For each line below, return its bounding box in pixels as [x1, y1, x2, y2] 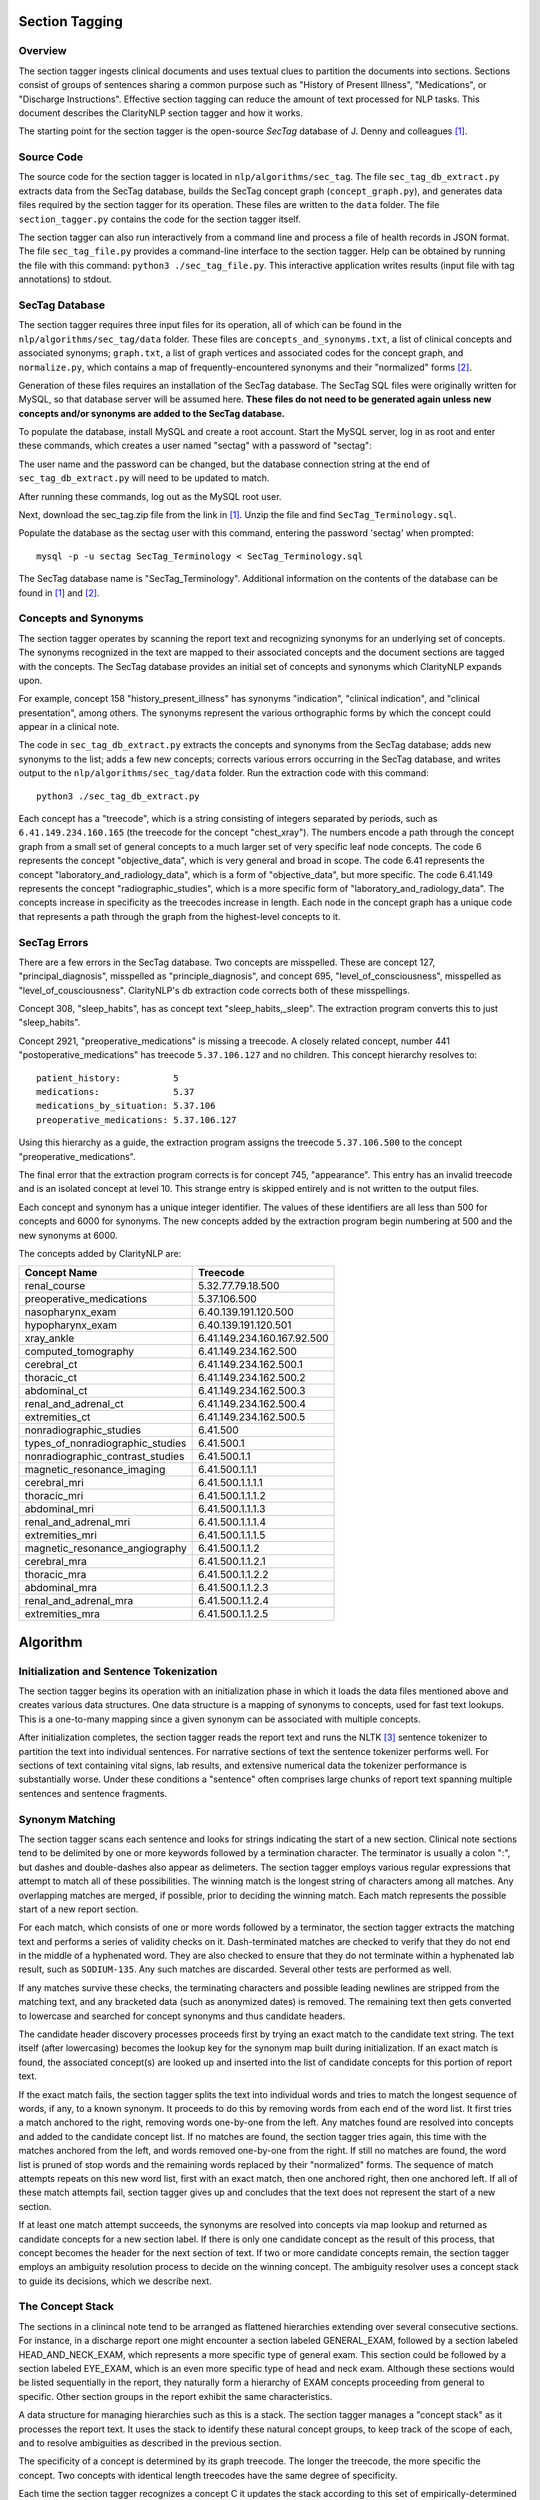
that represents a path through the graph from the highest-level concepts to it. [18, 910, 341, 922]
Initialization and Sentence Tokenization [18, 1664, 218, 1678]
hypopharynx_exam [24, 1318, 118, 1332]
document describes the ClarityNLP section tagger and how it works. [18, 106, 304, 119]
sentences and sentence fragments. [18, 1787, 168, 1799]
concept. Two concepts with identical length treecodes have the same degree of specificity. [18, 2469, 398, 2481]
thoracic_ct [24, 1371, 77, 1385]
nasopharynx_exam [24, 1305, 117, 1319]
